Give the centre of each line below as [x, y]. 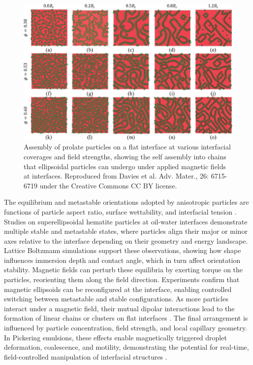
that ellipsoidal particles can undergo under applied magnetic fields [125, 166]
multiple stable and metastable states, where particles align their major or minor [126, 231]
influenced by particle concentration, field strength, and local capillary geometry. [126, 328]
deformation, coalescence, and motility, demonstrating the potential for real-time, [126, 347]
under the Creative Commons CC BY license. [108, 185]
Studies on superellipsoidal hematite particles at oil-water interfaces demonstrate [126, 221]
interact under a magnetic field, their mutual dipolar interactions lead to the [119, 308]
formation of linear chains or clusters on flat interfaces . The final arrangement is [126, 318]
